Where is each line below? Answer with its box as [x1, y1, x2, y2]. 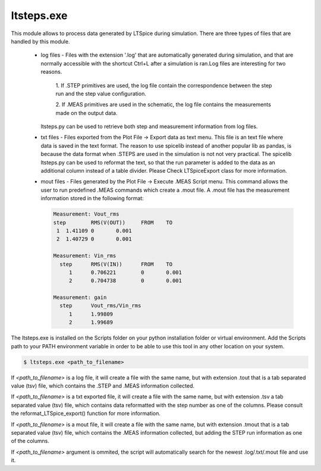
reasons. [40, 68, 62, 76]
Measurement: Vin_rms [53, 252, 117, 259]
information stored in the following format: [40, 195, 144, 202]
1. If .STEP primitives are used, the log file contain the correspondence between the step [55, 82, 272, 89]
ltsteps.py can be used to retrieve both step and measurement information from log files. [40, 123, 258, 130]
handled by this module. [11, 38, 70, 45]
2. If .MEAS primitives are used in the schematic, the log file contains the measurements [55, 101, 272, 108]
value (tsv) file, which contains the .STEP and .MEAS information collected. [11, 382, 194, 389]
